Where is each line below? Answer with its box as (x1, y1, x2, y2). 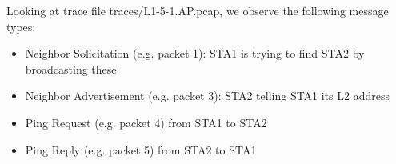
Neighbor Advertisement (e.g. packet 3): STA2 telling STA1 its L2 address (25, 87, 390, 104)
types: (6, 18, 36, 34)
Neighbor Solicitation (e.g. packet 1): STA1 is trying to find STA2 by (25, 45, 365, 62)
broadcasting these (25, 60, 117, 77)
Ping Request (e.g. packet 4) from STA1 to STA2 (25, 114, 267, 130)
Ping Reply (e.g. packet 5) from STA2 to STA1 (25, 141, 257, 158)
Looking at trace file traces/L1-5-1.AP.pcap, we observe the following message (6, 2, 389, 18)
